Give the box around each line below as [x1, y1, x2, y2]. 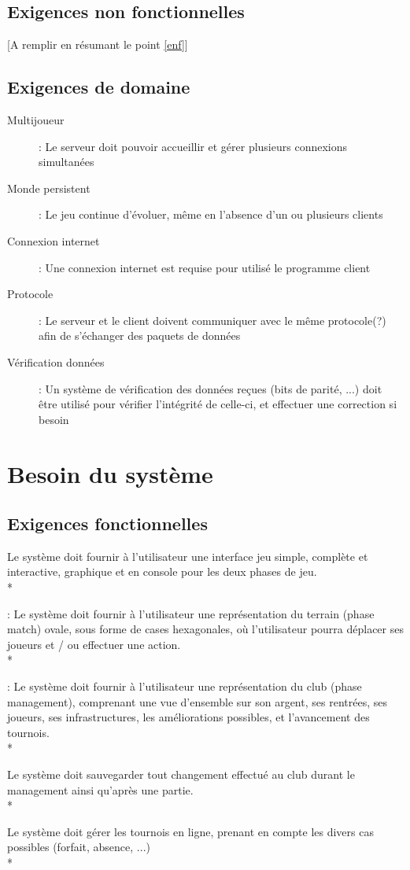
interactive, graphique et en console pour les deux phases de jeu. [7, 563, 317, 580]
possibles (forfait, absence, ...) [7, 839, 150, 855]
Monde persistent [7, 179, 90, 196]
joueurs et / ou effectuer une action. [7, 636, 181, 652]
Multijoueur [7, 112, 65, 127]
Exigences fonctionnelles [7, 511, 208, 536]
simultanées [39, 153, 94, 170]
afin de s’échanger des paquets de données [39, 327, 241, 344]
